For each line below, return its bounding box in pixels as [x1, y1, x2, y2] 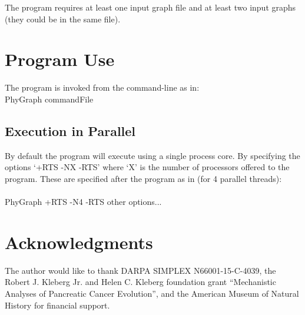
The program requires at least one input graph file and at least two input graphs [5, 1, 296, 13]
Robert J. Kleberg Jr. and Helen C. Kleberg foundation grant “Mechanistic [5, 276, 276, 288]
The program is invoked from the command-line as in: [5, 81, 200, 94]
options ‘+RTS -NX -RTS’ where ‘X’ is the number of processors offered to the [5, 161, 290, 173]
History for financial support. [5, 299, 110, 311]
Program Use [5, 47, 115, 71]
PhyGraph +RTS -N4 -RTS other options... [5, 195, 162, 208]
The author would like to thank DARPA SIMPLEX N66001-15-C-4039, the [5, 264, 276, 276]
